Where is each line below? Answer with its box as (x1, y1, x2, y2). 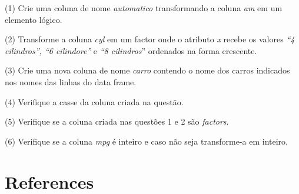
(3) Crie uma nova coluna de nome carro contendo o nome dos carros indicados (5, 64, 290, 76)
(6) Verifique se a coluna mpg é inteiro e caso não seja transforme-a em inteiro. (5, 135, 288, 147)
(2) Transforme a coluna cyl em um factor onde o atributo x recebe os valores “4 (5, 33, 295, 45)
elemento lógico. (5, 13, 62, 25)
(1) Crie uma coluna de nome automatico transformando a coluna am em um (5, 2, 283, 14)
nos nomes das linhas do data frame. (5, 75, 137, 88)
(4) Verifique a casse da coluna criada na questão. (5, 95, 184, 108)
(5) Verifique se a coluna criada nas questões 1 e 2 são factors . (5, 115, 229, 128)
